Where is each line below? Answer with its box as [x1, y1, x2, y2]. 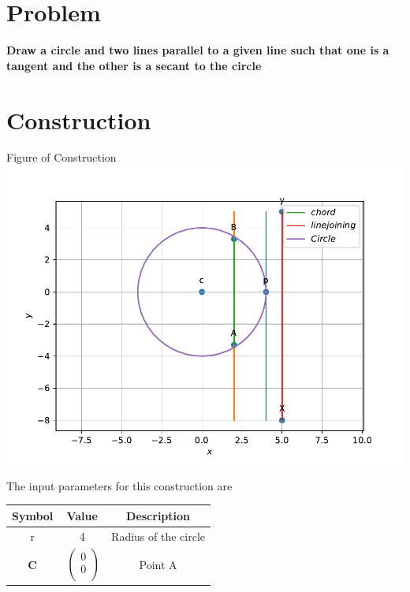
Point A [139, 557, 177, 573]
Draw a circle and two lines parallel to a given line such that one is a [6, 42, 389, 58]
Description [126, 507, 191, 523]
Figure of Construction [6, 149, 117, 166]
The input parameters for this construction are [6, 477, 233, 493]
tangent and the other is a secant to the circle [6, 57, 262, 73]
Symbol [12, 507, 54, 523]
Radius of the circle [111, 527, 205, 544]
